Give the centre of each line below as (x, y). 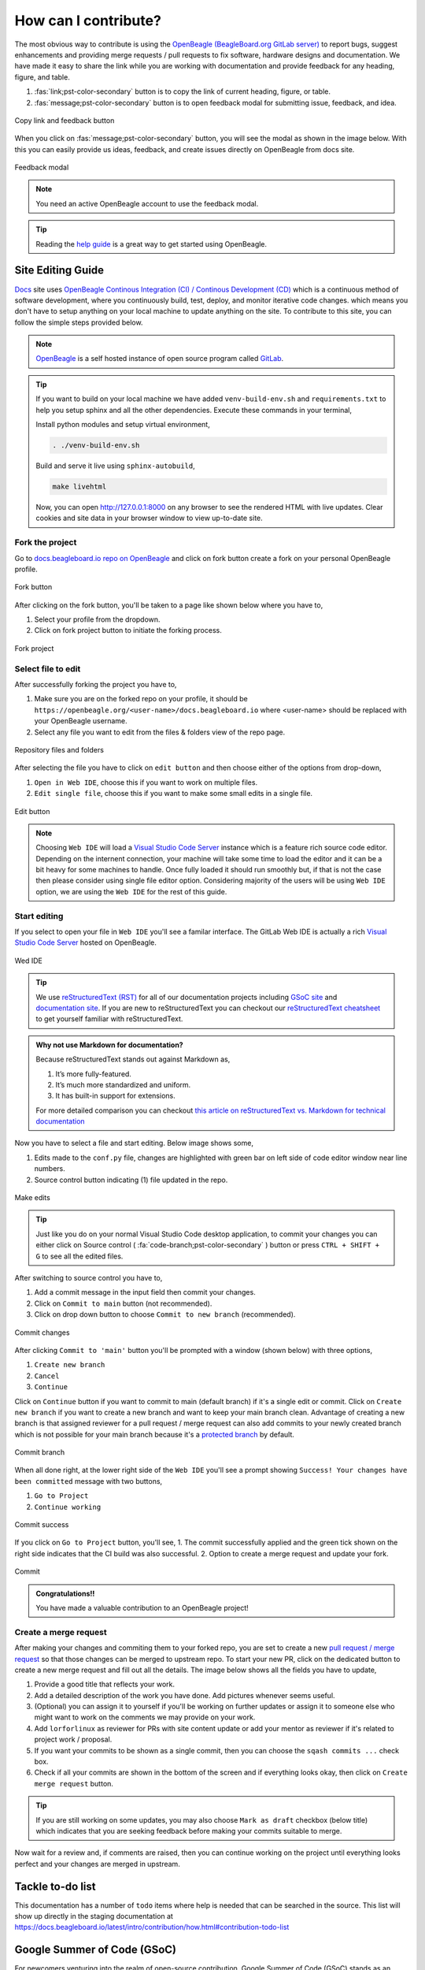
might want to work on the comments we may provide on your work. (145, 1717)
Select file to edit (48, 668)
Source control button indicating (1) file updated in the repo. (131, 1180)
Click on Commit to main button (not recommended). (123, 1303)
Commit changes (42, 1333)
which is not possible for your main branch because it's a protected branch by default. (155, 1434)
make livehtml (79, 487)
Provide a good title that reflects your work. (104, 1684)
